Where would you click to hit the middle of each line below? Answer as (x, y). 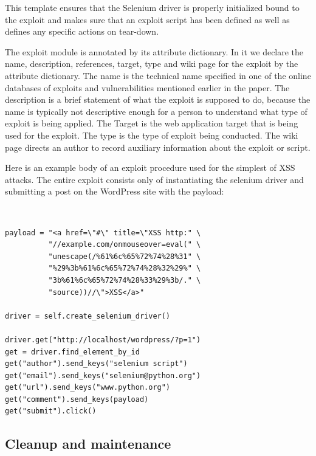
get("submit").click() (51, 411)
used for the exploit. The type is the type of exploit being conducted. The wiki (152, 135)
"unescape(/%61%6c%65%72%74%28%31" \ (125, 256)
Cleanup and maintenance (88, 444)
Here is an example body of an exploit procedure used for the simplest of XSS (150, 168)
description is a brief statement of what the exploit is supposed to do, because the (158, 99)
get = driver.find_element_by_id (72, 352)
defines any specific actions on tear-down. (82, 31)
